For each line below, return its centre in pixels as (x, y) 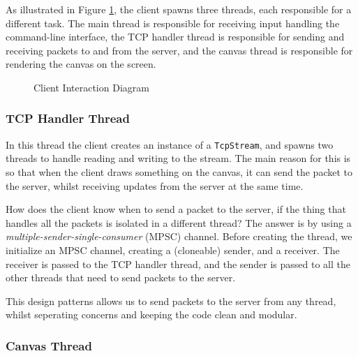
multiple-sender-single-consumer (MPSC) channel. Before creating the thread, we (179, 236)
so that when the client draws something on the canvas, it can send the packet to (179, 172)
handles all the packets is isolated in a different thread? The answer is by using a (179, 222)
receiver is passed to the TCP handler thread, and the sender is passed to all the (178, 264)
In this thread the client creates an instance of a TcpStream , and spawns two (170, 144)
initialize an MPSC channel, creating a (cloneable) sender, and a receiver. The (173, 250)
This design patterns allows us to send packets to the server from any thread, (171, 301)
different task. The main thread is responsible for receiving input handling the (173, 23)
